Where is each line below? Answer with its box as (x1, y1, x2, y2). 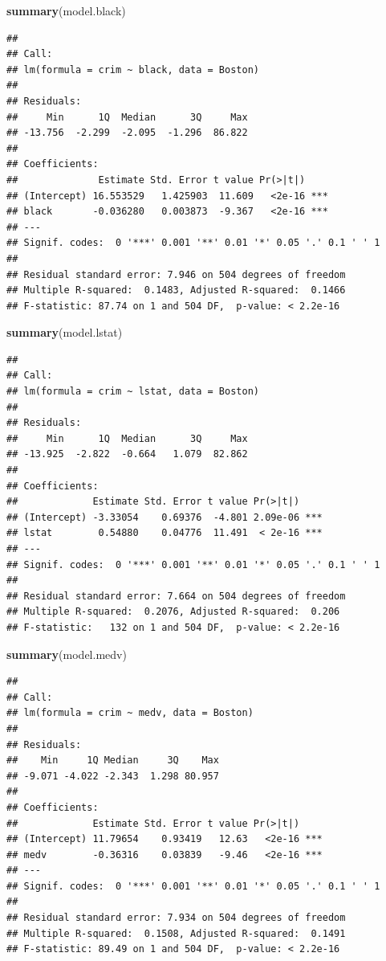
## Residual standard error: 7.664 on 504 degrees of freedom (6, 590, 346, 602)
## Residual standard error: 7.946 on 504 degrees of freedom (6, 268, 346, 280)
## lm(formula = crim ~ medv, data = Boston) (6, 707, 254, 719)
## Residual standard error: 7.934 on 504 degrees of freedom (6, 912, 346, 924)
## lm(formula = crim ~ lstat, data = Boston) (6, 386, 259, 398)
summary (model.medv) (6, 645, 127, 662)
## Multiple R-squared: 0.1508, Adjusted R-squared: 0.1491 (6, 927, 346, 939)
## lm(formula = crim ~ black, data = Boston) (6, 63, 259, 76)
